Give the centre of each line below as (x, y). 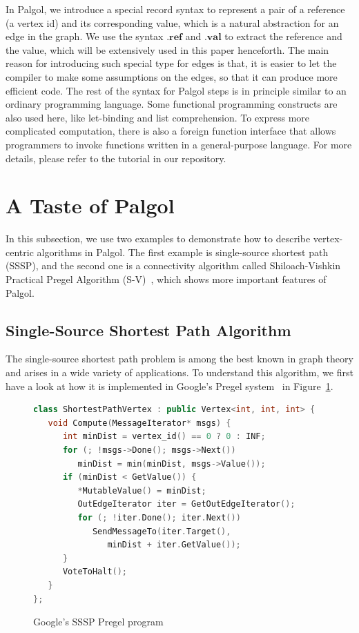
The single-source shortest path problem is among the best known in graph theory (179, 359)
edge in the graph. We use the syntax (85, 36)
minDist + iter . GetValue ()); (174, 545)
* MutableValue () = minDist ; (142, 490)
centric (20, 252)
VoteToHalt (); (95, 572)
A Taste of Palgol (90, 205)
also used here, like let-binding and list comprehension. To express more (158, 117)
